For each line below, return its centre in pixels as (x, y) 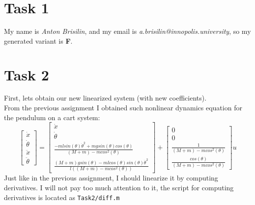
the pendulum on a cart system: (52, 117)
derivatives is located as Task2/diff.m (62, 197)
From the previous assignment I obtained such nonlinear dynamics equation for (123, 108)
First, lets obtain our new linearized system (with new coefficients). (105, 98)
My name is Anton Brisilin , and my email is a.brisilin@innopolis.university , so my (127, 31)
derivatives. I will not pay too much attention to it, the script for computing (119, 187)
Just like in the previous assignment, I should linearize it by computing (111, 178)
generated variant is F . (38, 40)
